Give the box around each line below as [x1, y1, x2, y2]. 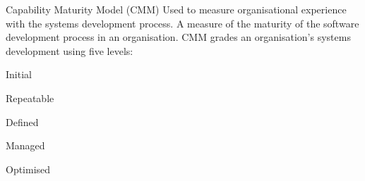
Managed [6, 138, 45, 153]
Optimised [6, 161, 51, 176]
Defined [6, 114, 39, 129]
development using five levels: [6, 43, 133, 58]
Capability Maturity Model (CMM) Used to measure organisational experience [6, 2, 347, 16]
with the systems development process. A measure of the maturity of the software [6, 15, 359, 30]
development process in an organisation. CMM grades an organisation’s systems [6, 30, 351, 44]
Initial [6, 67, 32, 82]
